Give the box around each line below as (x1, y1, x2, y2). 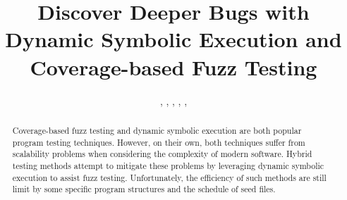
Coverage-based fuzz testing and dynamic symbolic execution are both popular (12, 124, 302, 136)
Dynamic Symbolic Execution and (5, 25, 342, 54)
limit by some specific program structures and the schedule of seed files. (12, 183, 276, 195)
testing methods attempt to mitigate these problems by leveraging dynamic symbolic (12, 159, 324, 171)
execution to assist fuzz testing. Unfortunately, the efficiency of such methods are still (12, 171, 327, 183)
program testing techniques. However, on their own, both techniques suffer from (12, 136, 305, 148)
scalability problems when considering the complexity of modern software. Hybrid (12, 148, 312, 160)
